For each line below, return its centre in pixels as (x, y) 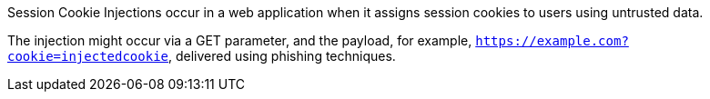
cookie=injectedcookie (88, 56)
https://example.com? (552, 41)
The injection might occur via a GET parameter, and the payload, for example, (240, 40)
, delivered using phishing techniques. (282, 56)
